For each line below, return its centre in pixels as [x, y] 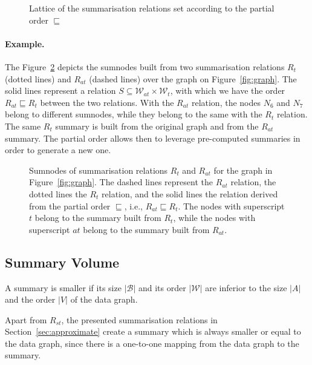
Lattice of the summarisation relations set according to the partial [152, 8]
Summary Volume [62, 262]
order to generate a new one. [58, 150]
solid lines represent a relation [60, 90]
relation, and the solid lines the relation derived [190, 193]
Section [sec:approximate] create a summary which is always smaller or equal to [153, 331]
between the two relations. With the [107, 102]
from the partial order [70, 206]
